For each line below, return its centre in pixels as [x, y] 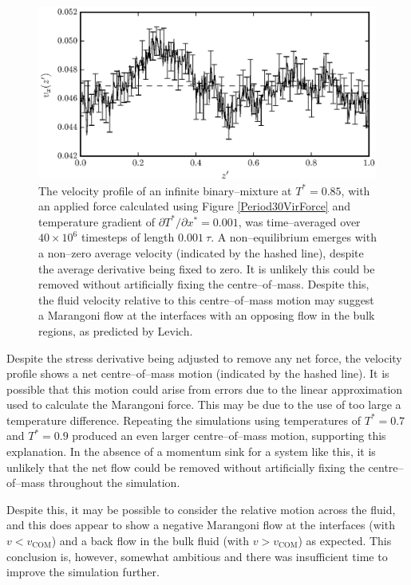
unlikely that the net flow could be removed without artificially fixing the [186, 467]
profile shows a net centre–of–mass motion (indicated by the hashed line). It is [198, 373]
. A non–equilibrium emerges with [294, 237]
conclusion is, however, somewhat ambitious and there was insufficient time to [197, 556]
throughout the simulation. [114, 483]
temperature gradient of [97, 221]
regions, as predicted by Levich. [116, 330]
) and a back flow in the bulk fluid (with [150, 541]
